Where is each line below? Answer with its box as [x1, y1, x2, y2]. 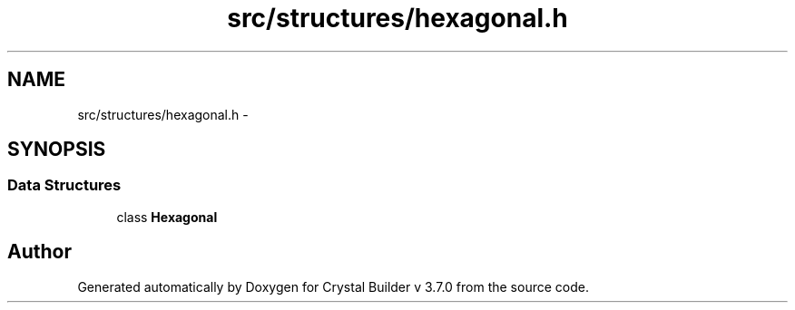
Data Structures [7, 176, 122, 195]
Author [7, 240, 72, 264]
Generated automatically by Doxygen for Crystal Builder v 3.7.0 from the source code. [77, 278, 589, 295]
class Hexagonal [116, 208, 218, 225]
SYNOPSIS [7, 138, 106, 161]
